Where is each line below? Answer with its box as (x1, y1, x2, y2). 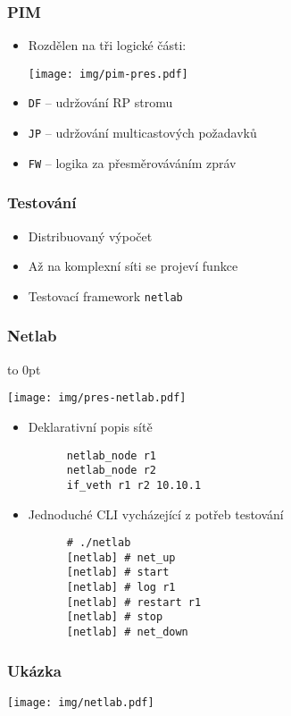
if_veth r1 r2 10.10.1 (66, 478, 202, 492)
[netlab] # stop (66, 611, 163, 624)
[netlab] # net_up (66, 551, 176, 564)
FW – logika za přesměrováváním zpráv (28, 153, 237, 172)
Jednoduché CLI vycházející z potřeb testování (28, 504, 284, 523)
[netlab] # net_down (66, 626, 188, 639)
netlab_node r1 (66, 449, 156, 462)
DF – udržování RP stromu (28, 93, 173, 112)
